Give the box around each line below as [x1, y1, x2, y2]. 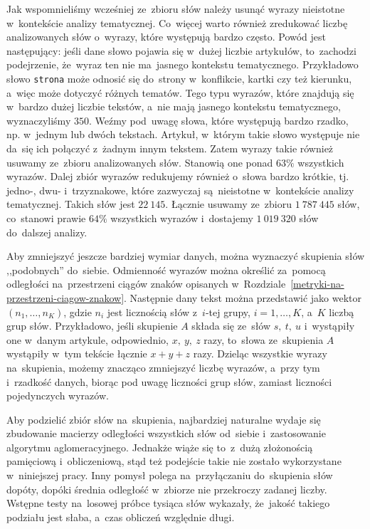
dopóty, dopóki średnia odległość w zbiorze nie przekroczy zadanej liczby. [6, 481, 327, 496]
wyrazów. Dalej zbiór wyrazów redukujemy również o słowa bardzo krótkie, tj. [6, 169, 349, 184]
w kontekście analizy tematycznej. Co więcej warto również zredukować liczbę [6, 15, 348, 30]
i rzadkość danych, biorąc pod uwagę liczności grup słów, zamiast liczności [6, 374, 332, 389]
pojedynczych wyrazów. [6, 388, 109, 403]
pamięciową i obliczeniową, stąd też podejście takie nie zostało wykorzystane [6, 454, 342, 468]
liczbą [329, 304, 354, 319]
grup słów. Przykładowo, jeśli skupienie [6, 318, 178, 333]
